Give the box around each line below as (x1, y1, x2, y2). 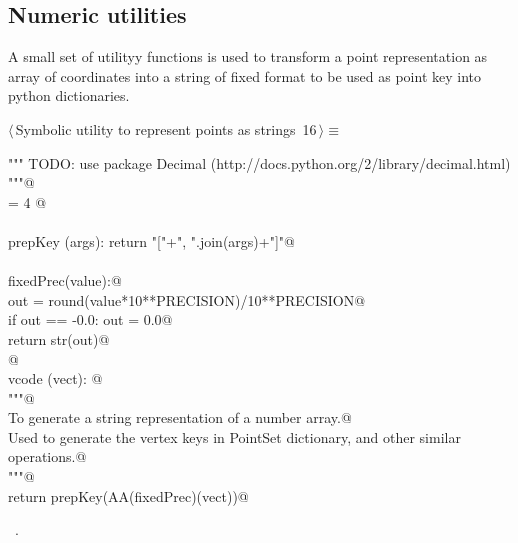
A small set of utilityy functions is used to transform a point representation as (8, 46, 488, 67)
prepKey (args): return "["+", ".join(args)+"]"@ (8, 230, 295, 251)
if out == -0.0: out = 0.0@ (8, 309, 173, 330)
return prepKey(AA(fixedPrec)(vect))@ (8, 485, 249, 506)
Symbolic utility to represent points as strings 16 (15, 118, 317, 139)
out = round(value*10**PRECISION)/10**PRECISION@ (8, 289, 366, 310)
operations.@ (8, 446, 87, 467)
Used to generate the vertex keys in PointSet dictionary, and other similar (8, 426, 461, 447)
